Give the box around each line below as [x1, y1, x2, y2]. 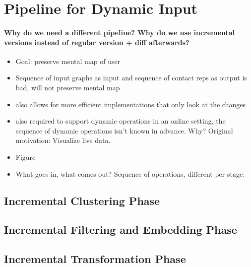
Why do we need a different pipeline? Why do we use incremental [4, 27, 235, 37]
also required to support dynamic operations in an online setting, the [15, 116, 226, 126]
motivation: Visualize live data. [15, 135, 111, 145]
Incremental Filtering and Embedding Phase [4, 222, 237, 237]
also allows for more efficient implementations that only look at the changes [15, 99, 246, 109]
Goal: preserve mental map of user [15, 56, 121, 66]
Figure [15, 151, 36, 162]
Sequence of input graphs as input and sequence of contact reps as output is [15, 72, 247, 83]
